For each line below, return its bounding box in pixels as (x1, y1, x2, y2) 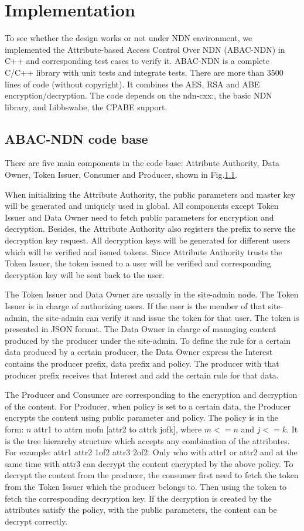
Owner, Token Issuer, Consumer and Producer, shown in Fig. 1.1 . (5, 168, 238, 181)
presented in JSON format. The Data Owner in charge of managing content (5, 323, 276, 335)
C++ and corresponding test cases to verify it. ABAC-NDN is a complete (5, 55, 269, 67)
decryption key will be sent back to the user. (5, 268, 165, 280)
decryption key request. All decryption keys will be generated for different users (5, 234, 291, 246)
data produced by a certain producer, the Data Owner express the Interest (5, 346, 273, 358)
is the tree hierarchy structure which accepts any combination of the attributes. (5, 434, 290, 447)
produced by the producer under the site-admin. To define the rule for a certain (5, 334, 291, 346)
